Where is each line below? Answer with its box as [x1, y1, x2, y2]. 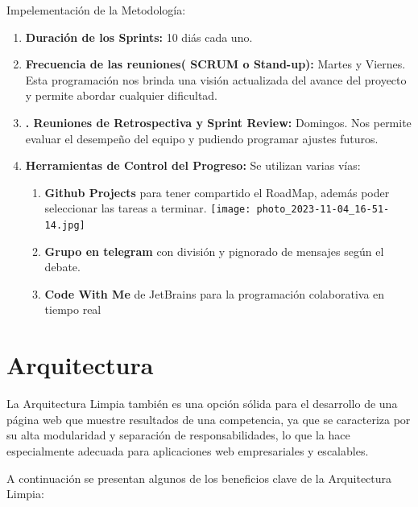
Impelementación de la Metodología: [6, 2, 186, 18]
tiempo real [44, 301, 101, 318]
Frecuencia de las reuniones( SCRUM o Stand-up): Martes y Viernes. [25, 56, 406, 72]
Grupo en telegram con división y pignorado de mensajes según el [44, 242, 384, 259]
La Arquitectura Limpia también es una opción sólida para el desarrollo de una [6, 395, 398, 412]
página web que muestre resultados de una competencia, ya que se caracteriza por [6, 410, 411, 427]
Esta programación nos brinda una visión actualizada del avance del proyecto [25, 71, 407, 88]
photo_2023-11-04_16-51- [256, 204, 390, 216]
